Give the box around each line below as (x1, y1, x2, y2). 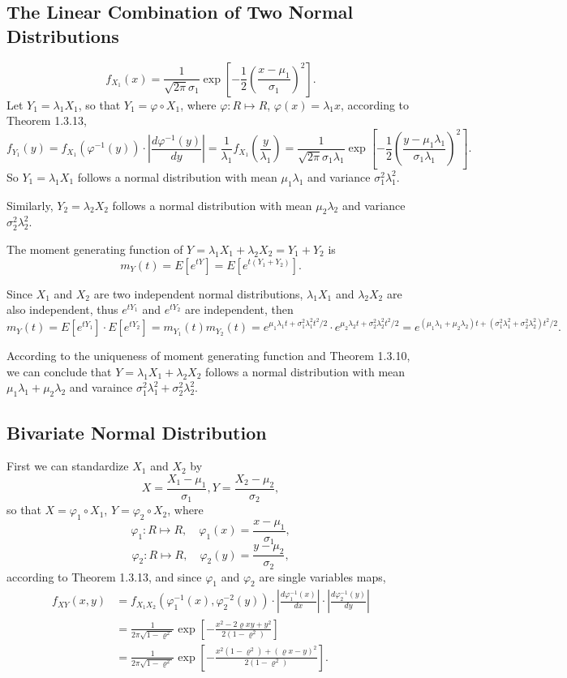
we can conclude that (6, 363, 112, 380)
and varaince (69, 379, 133, 396)
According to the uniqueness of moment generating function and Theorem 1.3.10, (6, 347, 410, 364)
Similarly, (6, 196, 54, 213)
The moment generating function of (6, 240, 183, 257)
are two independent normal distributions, (93, 285, 303, 302)
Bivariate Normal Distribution (6, 419, 267, 444)
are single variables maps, (259, 568, 386, 585)
